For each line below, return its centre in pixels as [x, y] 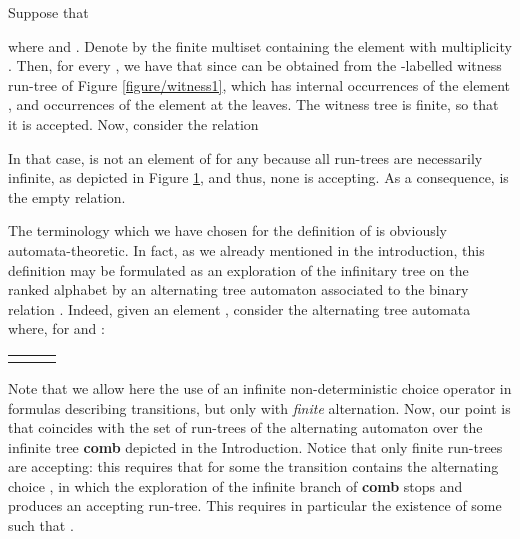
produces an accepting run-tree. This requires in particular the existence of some [255, 505]
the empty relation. [67, 196]
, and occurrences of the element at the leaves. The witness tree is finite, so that [253, 104]
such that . [41, 525]
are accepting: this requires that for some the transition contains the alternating [253, 466]
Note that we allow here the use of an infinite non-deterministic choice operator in [260, 387]
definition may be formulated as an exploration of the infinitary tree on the [238, 269]
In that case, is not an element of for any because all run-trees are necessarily [245, 157]
